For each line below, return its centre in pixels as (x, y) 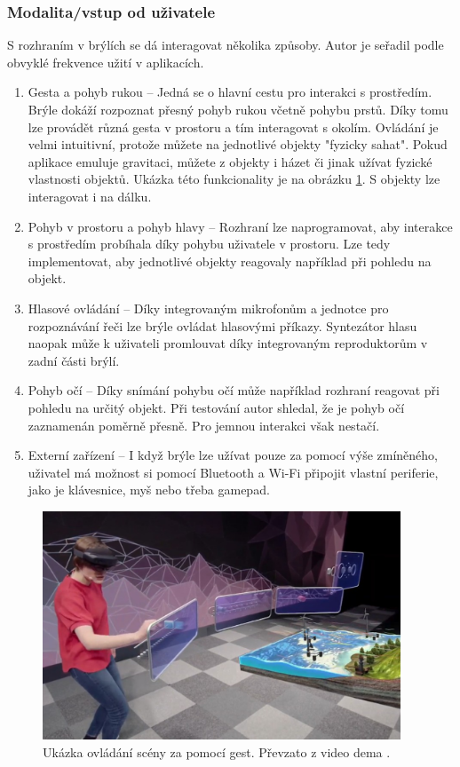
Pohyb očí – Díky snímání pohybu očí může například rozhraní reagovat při (234, 390)
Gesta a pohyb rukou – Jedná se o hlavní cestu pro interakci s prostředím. (230, 92)
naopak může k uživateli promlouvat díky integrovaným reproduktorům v (228, 343)
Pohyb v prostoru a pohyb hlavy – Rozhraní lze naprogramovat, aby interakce (240, 226)
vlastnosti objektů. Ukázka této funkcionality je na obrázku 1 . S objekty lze (234, 179)
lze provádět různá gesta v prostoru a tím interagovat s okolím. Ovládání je (233, 127)
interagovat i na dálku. (90, 196)
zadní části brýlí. (74, 360)
